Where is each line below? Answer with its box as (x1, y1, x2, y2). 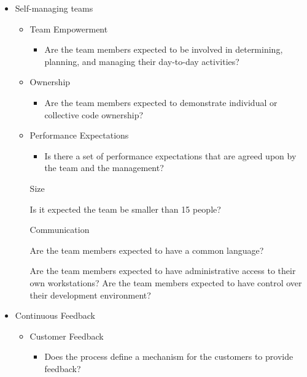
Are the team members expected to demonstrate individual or (44, 96, 278, 109)
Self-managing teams (15, 2, 93, 14)
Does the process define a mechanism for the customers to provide (44, 350, 293, 363)
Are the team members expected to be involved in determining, (44, 43, 283, 56)
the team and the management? (44, 161, 164, 174)
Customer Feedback (29, 329, 104, 342)
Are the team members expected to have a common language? (29, 243, 264, 256)
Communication (29, 223, 90, 236)
